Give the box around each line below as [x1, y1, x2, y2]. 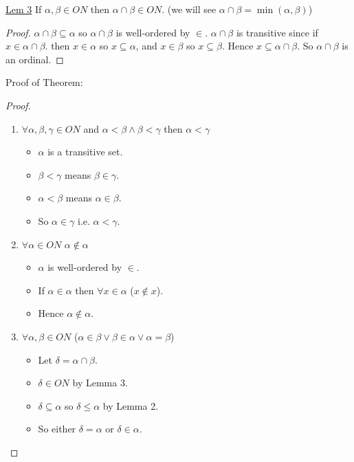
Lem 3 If [5, 2, 42, 16]
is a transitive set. [47, 144, 123, 159]
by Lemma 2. [102, 398, 159, 412]
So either [38, 421, 76, 436]
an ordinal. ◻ [5, 52, 64, 66]
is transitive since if [236, 25, 318, 39]
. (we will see [162, 2, 217, 16]
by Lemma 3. [72, 375, 128, 390]
